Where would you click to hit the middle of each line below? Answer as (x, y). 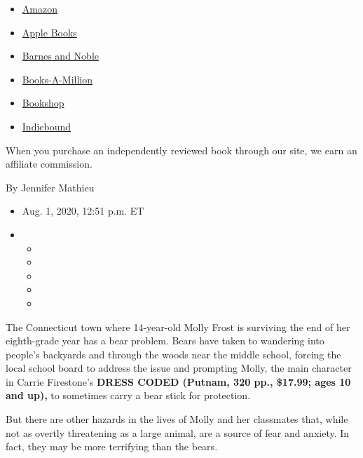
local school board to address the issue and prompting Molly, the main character (179, 368)
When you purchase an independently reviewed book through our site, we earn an (181, 150)
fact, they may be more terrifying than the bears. (112, 446)
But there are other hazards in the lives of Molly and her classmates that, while (177, 419)
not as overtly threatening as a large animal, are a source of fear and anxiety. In (178, 432)
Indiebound (47, 126)
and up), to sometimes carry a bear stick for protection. (128, 395)
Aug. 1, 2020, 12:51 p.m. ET (83, 211)
